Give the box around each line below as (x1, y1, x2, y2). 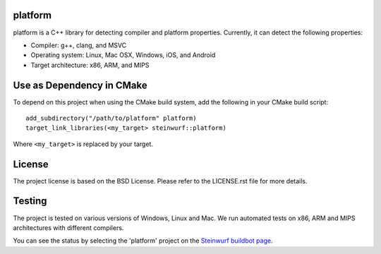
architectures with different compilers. (13, 223, 124, 232)
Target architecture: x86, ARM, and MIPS (30, 61, 150, 69)
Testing (13, 195, 47, 207)
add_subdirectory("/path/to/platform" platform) (25, 114, 197, 122)
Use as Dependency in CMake (13, 79, 147, 91)
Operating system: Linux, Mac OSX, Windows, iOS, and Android (30, 51, 216, 59)
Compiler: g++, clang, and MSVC (30, 41, 127, 49)
